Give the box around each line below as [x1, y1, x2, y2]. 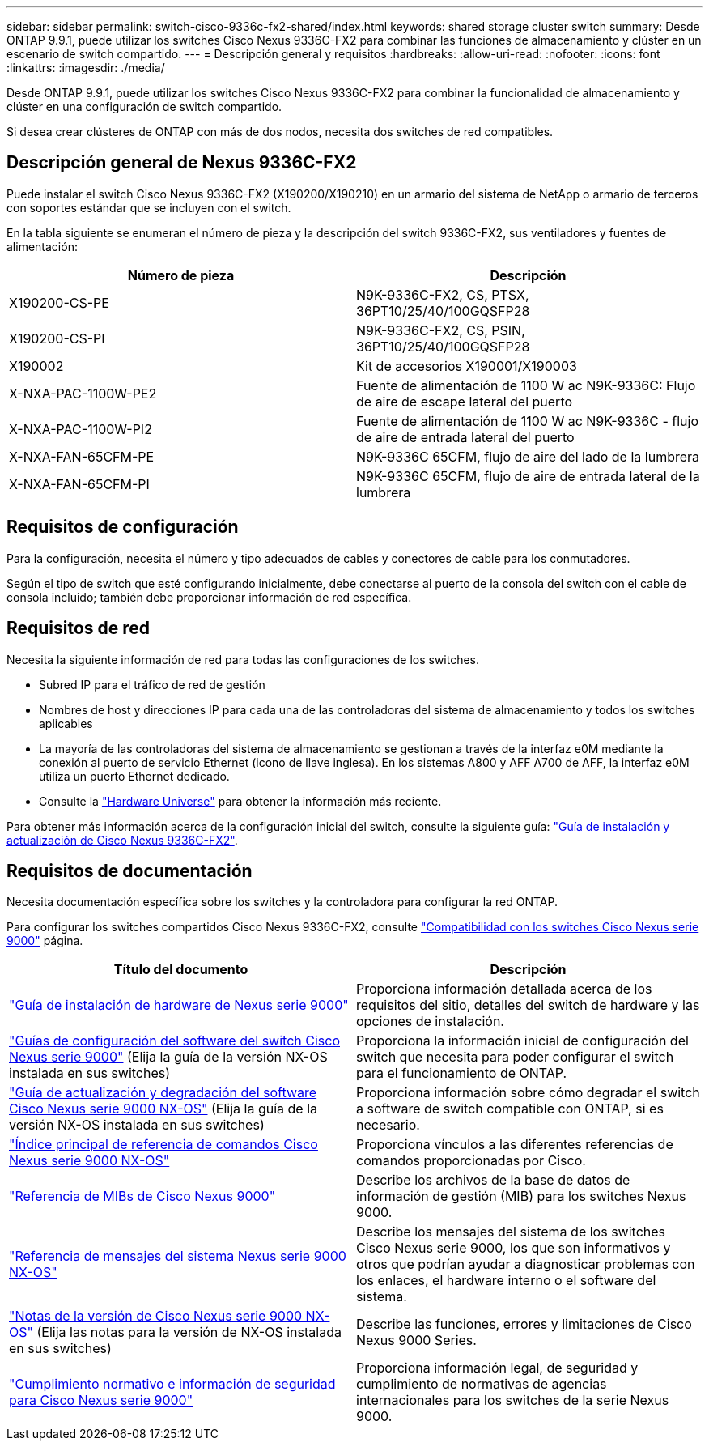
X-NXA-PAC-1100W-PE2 [9, 385, 157, 402]
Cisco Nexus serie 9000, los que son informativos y [356, 1240, 671, 1257]
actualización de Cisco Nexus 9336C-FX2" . [6, 832, 238, 847]
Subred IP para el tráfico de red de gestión [39, 677, 265, 692]
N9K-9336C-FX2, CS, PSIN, [356, 321, 525, 338]
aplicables [39, 716, 93, 730]
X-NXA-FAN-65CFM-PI [9, 475, 150, 492]
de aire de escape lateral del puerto [356, 393, 573, 410]
